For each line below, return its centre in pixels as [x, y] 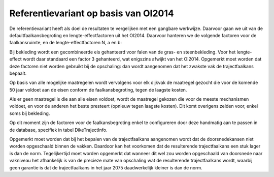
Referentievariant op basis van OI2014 [92, 13]
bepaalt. [18, 73]
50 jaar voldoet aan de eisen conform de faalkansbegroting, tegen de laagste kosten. [98, 90]
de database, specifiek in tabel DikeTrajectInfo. [58, 130]
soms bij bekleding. [30, 113]
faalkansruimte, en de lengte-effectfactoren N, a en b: [65, 43]
